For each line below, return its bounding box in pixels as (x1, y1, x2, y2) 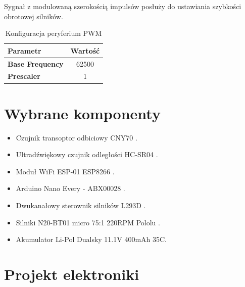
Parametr (8, 45, 41, 56)
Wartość (70, 45, 100, 56)
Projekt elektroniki (4, 264, 139, 284)
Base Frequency (8, 58, 64, 69)
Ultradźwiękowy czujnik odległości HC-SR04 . (16, 149, 158, 160)
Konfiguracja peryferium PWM (5, 28, 102, 38)
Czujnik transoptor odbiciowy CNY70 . (16, 132, 137, 142)
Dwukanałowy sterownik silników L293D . (16, 200, 146, 211)
